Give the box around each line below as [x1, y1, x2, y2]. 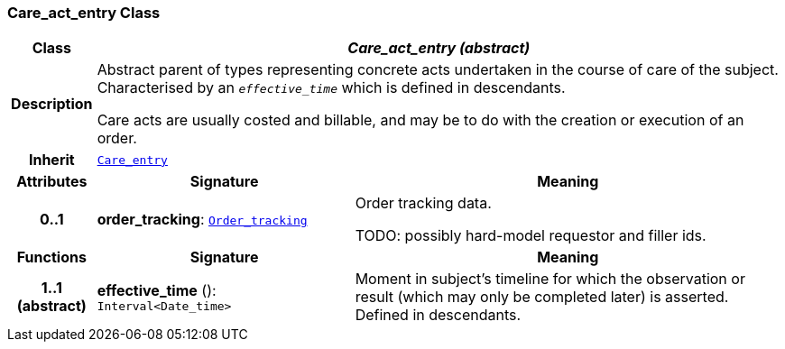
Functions [16, 248, 87, 267]
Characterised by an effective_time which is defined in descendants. [97, 78, 566, 97]
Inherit [28, 151, 75, 170]
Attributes [16, 172, 88, 191]
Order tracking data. [355, 194, 492, 213]
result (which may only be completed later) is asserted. [355, 288, 729, 307]
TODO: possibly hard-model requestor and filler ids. [355, 226, 706, 245]
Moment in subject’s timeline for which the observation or [355, 270, 745, 289]
